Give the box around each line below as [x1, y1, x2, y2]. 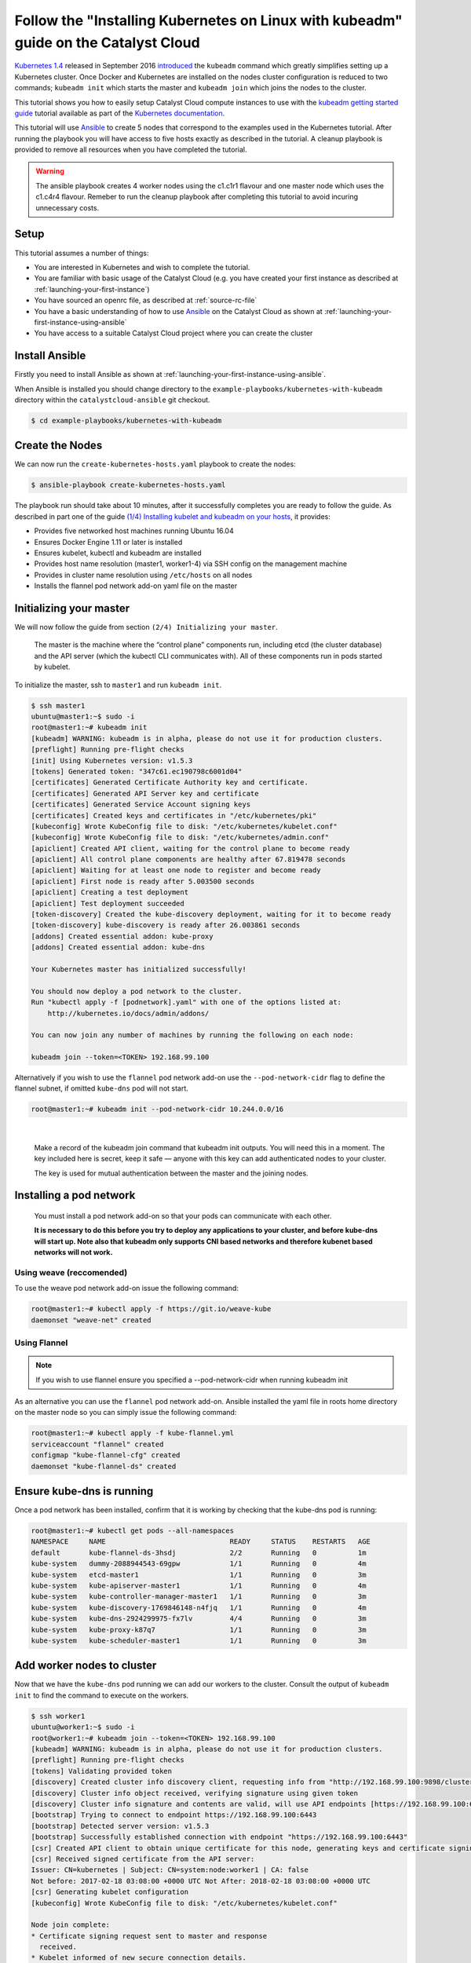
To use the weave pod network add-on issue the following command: [14, 1284, 239, 1293]
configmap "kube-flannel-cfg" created [31, 1451, 181, 1460]
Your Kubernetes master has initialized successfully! [31, 964, 246, 974]
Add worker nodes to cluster [14, 1659, 157, 1672]
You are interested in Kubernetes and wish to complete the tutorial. [34, 262, 250, 272]
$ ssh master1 [31, 701, 86, 710]
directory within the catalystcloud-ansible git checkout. [14, 395, 211, 404]
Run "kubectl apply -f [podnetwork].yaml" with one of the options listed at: [31, 998, 341, 1007]
